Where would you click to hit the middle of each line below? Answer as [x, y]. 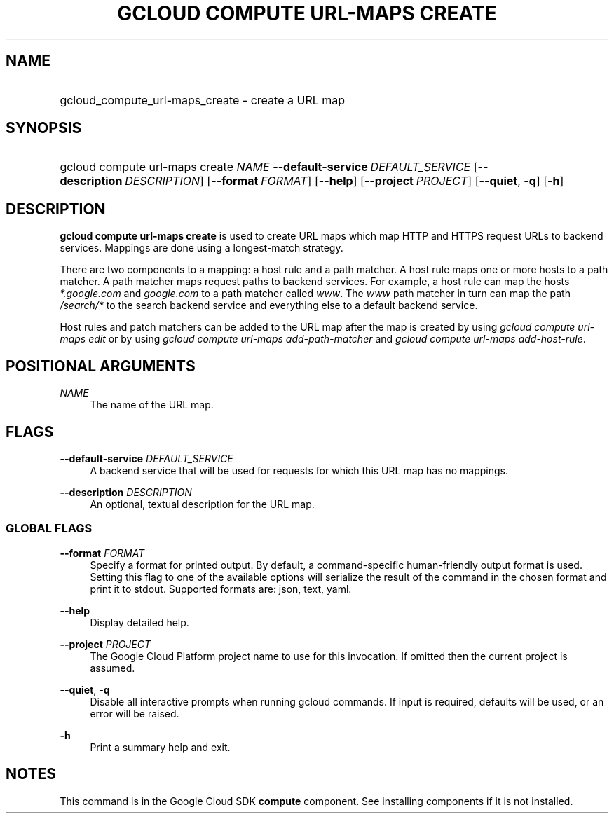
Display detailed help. [139, 622]
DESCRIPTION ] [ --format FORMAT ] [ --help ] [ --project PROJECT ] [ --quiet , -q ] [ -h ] [344, 181]
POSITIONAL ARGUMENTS [101, 366]
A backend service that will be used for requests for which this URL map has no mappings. [299, 470]
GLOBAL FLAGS [49, 529]
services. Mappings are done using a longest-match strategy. [202, 248]
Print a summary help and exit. [160, 747]
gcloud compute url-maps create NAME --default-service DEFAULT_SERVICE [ [269, 167]
